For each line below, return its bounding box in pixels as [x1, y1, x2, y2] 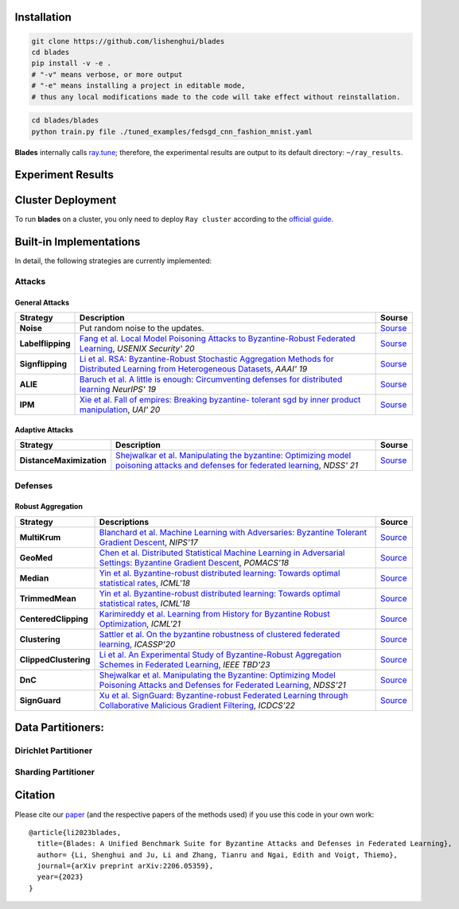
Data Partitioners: [14, 721, 105, 735]
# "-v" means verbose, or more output [31, 70, 183, 79]
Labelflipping [19, 338, 71, 349]
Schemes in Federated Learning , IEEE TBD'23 [99, 658, 270, 670]
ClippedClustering [19, 654, 91, 665]
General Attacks [14, 297, 70, 307]
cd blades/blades [31, 116, 99, 125]
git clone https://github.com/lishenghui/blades [31, 37, 225, 45]
